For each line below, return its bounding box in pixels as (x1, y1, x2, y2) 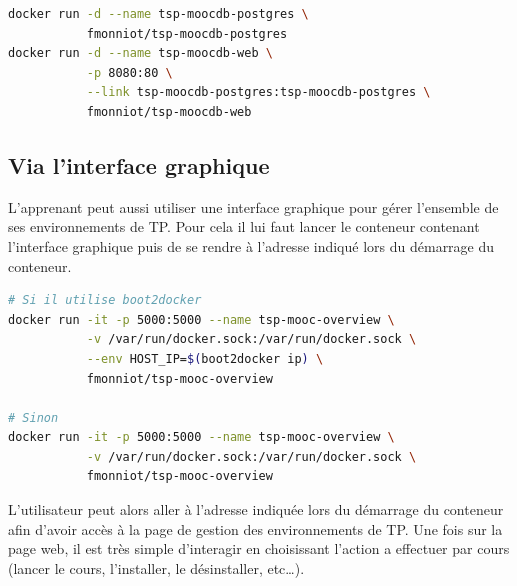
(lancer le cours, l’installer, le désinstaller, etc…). (8, 557, 305, 578)
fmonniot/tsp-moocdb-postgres (86, 26, 288, 41)
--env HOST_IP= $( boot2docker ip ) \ (86, 351, 324, 366)
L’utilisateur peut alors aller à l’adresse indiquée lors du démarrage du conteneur (8, 499, 504, 520)
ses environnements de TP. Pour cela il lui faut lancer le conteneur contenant (8, 216, 480, 237)
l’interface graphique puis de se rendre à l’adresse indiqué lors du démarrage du (8, 235, 495, 256)
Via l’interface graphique (8, 149, 270, 180)
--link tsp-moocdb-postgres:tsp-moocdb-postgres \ (86, 85, 431, 100)
